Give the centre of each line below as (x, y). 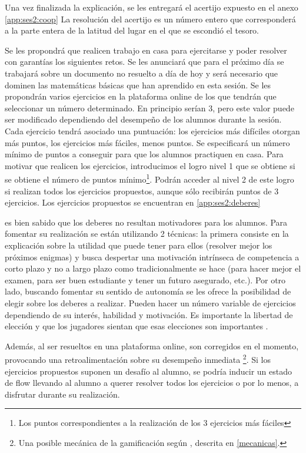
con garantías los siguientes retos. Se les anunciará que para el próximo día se (144, 62)
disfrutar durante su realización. (62, 394)
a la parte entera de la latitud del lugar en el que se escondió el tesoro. (132, 30)
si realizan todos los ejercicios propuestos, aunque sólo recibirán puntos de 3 (142, 191)
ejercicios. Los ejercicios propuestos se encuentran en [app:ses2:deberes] (133, 202)
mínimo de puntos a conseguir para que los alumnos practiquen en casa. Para (144, 154)
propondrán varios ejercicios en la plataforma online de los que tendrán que (141, 96)
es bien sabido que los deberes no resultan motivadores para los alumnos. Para (146, 222)
